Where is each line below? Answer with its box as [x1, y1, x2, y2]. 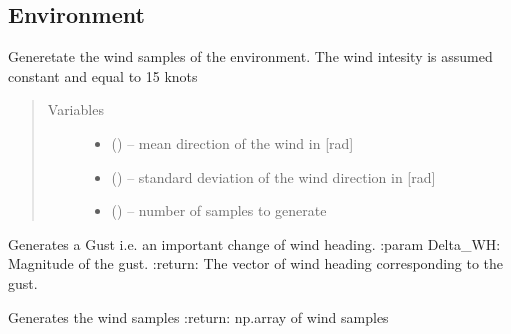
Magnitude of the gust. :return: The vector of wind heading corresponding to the [8, 253, 504, 274]
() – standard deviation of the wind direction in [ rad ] [111, 166, 436, 187]
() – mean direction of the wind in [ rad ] [111, 132, 354, 153]
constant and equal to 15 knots [8, 65, 198, 86]
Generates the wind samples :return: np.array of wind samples [8, 306, 389, 327]
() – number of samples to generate [111, 200, 327, 221]
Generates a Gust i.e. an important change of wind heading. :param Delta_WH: [8, 233, 501, 254]
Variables [47, 99, 104, 120]
